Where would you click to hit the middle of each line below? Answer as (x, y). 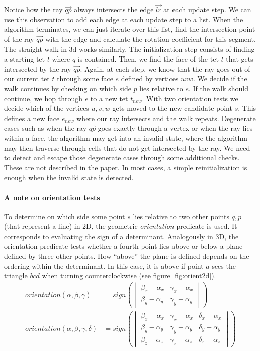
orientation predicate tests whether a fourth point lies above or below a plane (123, 246)
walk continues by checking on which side (68, 88)
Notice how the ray (33, 9)
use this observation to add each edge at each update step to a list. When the (124, 19)
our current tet (27, 78)
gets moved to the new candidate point (172, 108)
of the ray (19, 39)
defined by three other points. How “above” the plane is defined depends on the (127, 256)
